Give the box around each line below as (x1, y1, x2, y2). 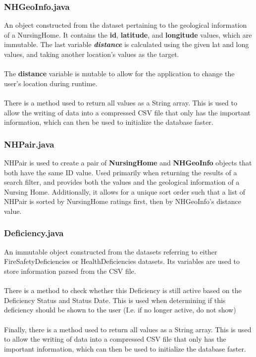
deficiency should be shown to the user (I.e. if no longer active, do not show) (4, 305, 236, 315)
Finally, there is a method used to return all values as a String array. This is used (4, 324, 252, 334)
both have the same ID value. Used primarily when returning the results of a (4, 167, 237, 177)
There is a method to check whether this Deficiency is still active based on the (4, 285, 242, 296)
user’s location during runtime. (4, 78, 98, 88)
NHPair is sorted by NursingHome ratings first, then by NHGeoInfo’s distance (4, 196, 241, 206)
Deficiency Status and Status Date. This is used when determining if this (4, 295, 226, 305)
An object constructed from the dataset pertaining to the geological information (4, 20, 247, 30)
